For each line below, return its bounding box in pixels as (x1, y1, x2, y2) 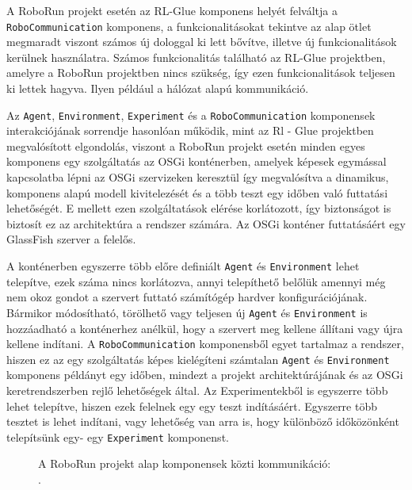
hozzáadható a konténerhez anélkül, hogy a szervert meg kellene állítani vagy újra (6, 320, 403, 336)
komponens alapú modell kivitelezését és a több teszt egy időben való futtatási (6, 184, 388, 201)
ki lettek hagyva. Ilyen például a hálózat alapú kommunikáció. (6, 80, 309, 97)
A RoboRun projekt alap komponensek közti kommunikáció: (38, 455, 331, 472)
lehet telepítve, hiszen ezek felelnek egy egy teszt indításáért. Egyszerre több (6, 397, 378, 414)
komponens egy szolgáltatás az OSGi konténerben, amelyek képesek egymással (6, 153, 387, 170)
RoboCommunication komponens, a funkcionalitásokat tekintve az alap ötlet (6, 17, 372, 34)
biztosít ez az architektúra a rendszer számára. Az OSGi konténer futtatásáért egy (6, 215, 406, 232)
